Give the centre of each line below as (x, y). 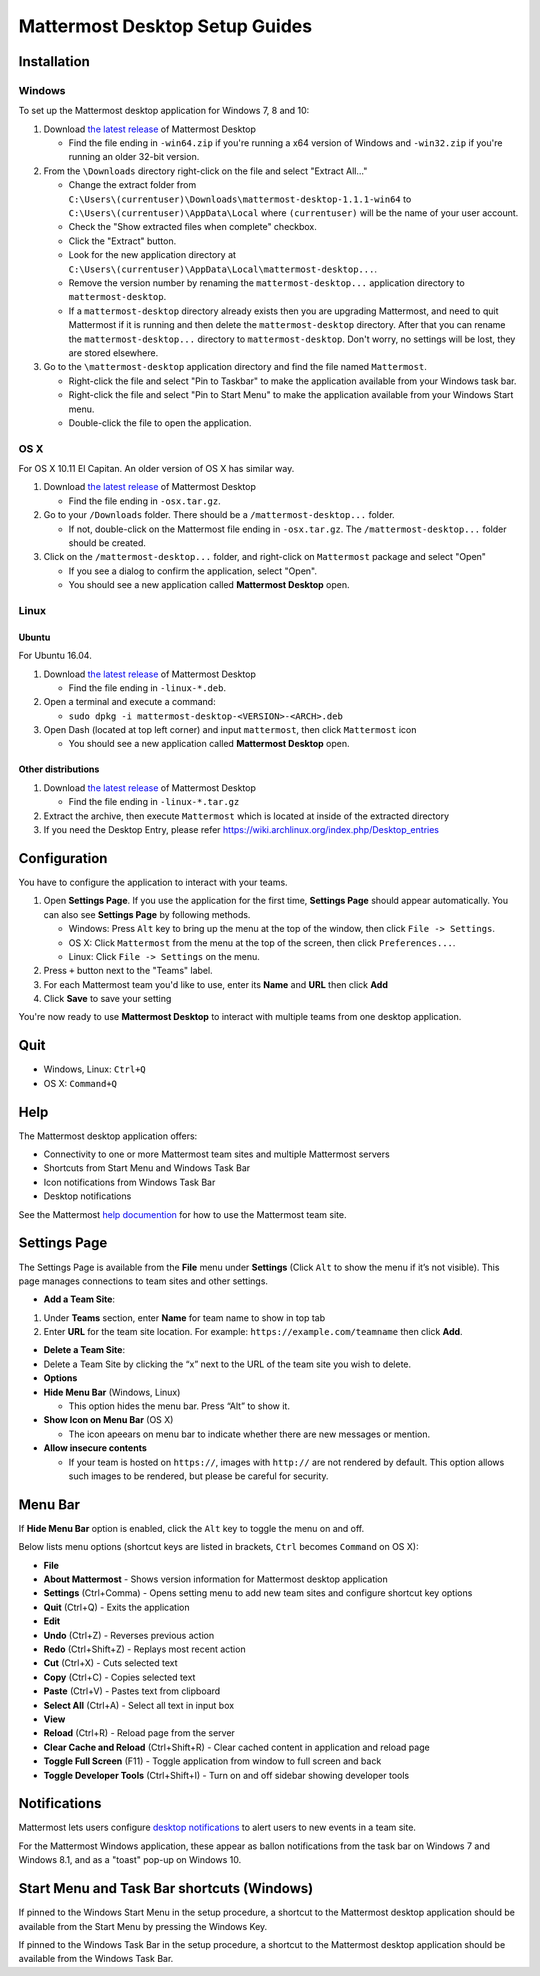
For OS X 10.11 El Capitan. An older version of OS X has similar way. (156, 469)
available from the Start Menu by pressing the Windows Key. (143, 1926)
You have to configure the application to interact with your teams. (153, 882)
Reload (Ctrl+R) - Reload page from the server (139, 1733)
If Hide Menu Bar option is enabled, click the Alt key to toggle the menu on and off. (191, 1528)
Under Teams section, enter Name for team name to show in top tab (184, 1317)
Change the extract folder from (132, 185)
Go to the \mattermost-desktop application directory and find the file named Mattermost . (235, 367)
